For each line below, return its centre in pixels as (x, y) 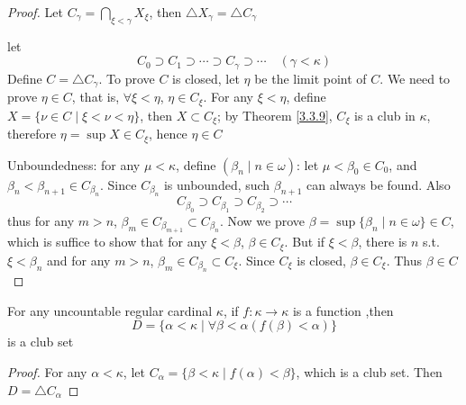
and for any (79, 260)
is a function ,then (343, 310)
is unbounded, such (217, 184)
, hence (168, 134)
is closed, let (206, 78)
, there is (383, 242)
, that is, (96, 97)
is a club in (385, 115)
